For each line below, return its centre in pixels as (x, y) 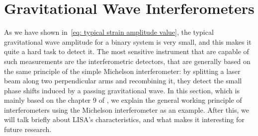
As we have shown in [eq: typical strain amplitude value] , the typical (109, 32)
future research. (28, 129)
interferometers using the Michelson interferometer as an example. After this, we (127, 109)
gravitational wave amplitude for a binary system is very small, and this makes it (128, 41)
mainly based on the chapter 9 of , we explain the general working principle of (123, 100)
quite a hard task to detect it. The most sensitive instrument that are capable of (127, 51)
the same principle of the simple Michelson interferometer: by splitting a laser (122, 71)
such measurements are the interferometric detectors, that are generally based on (127, 61)
